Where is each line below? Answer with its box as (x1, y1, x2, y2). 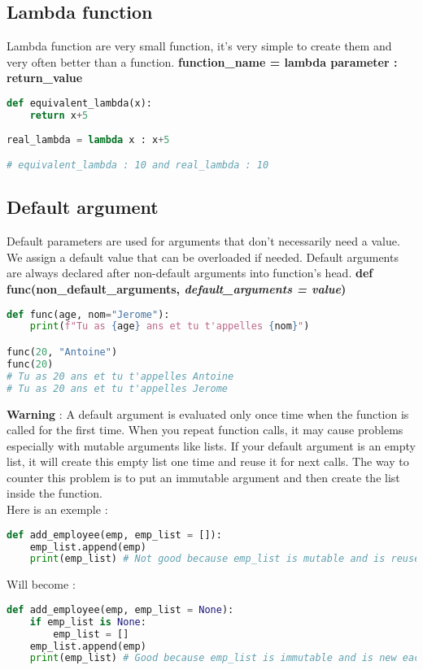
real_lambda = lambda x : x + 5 (7, 133, 170, 146)
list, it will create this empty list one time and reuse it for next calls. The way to (7, 453, 409, 470)
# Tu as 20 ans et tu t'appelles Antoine (7, 370, 234, 382)
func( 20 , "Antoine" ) (7, 346, 118, 358)
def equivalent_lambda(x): (7, 97, 152, 109)
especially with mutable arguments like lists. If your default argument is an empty (7, 437, 416, 454)
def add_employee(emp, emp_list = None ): (7, 603, 234, 616)
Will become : (7, 576, 76, 593)
